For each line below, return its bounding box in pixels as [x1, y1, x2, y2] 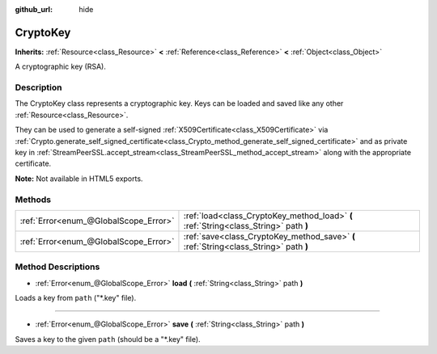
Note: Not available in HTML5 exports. [15, 174, 143, 183]
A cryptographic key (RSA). [15, 61, 107, 72]
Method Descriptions [15, 261, 100, 272]
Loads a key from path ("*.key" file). [15, 293, 137, 303]
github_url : [15, 5, 53, 14]
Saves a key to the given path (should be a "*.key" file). [15, 334, 202, 343]
